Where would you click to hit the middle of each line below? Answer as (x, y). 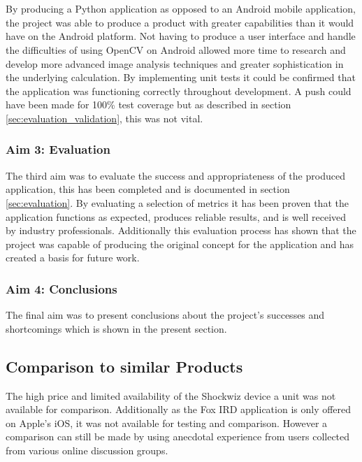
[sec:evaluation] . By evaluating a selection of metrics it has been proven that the (177, 202)
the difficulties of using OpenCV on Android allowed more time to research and (176, 49)
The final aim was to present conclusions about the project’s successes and (165, 315)
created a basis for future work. (73, 258)
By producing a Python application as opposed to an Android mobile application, (181, 9)
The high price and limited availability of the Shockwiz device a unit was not (171, 395)
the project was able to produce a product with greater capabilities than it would (180, 22)
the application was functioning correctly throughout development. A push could (179, 91)
